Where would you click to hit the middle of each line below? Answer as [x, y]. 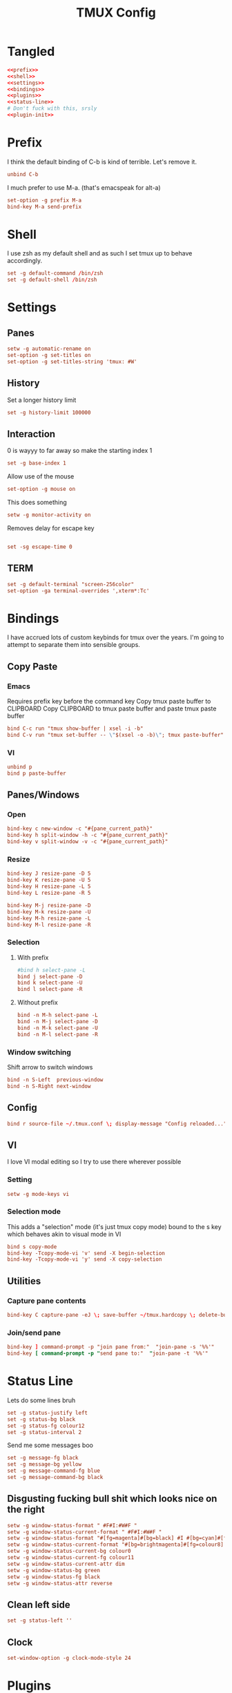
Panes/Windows [43, 795]
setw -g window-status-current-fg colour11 [71, 1558]
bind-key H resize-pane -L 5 [49, 887]
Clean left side [39, 1604]
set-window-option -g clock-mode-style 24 [69, 1658]
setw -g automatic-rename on [49, 349]
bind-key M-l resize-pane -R [49, 925]
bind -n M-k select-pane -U [58, 1028]
